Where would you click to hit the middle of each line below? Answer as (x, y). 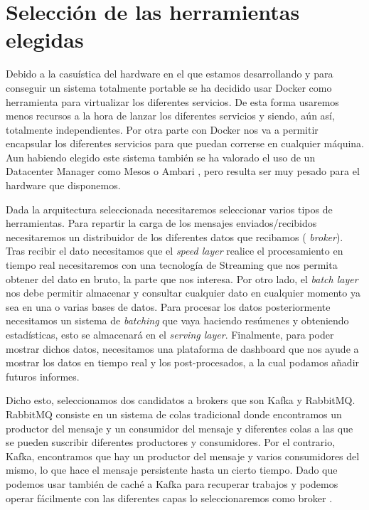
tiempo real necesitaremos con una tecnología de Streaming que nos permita (172, 265)
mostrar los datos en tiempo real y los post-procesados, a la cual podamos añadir (183, 362)
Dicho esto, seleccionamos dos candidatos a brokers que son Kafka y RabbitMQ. (181, 400)
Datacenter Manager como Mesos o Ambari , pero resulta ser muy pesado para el (183, 171)
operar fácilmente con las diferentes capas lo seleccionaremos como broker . (169, 498)
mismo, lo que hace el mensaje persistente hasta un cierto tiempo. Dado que (172, 470)
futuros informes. (43, 376)
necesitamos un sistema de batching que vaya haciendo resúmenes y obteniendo (177, 320)
